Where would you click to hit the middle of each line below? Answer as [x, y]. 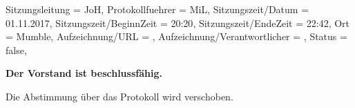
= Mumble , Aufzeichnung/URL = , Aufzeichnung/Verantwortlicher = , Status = [176, 36]
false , [16, 49]
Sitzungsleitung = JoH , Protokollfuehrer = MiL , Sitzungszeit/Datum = [157, 9]
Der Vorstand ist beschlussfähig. [84, 73]
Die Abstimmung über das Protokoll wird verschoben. [119, 96]
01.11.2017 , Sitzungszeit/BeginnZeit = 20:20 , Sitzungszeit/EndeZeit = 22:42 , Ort [178, 22]
